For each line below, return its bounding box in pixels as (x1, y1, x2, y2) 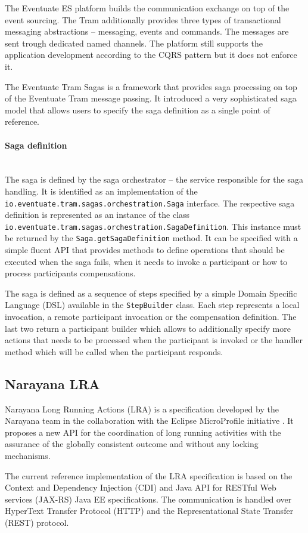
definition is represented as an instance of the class (5, 208, 190, 221)
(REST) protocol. (5, 516, 69, 529)
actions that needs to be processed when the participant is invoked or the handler (5, 334, 303, 346)
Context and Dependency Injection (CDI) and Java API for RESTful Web (5, 481, 276, 494)
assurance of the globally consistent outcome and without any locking (5, 438, 259, 450)
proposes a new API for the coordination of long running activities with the (5, 426, 281, 438)
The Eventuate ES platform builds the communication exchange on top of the (5, 2, 290, 14)
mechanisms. (5, 449, 51, 462)
